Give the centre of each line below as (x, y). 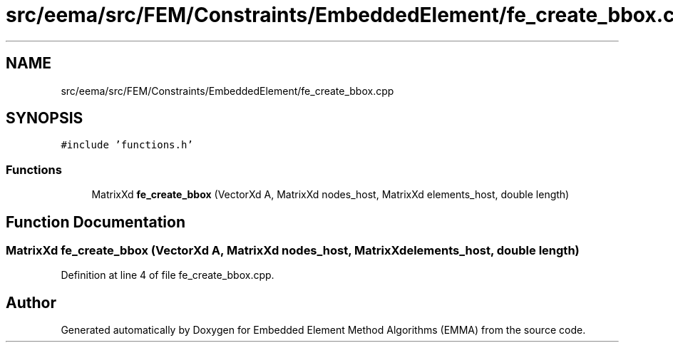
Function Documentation (96, 222)
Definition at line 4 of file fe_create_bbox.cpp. (168, 275)
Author (31, 302)
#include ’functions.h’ (127, 145)
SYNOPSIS (45, 118)
